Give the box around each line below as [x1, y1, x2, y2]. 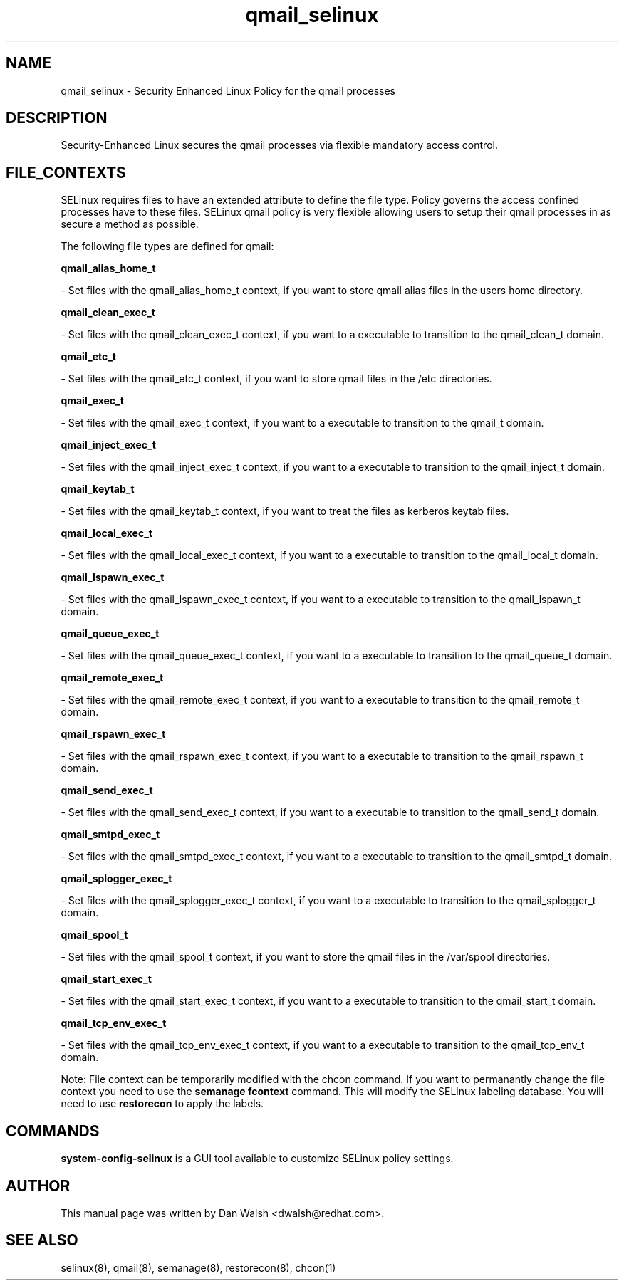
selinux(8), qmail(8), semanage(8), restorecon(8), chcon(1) [61, 1261, 336, 1274]
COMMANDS [6, 1122, 100, 1140]
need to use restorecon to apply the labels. [61, 1097, 264, 1110]
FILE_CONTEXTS [6, 163, 126, 182]
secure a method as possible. [61, 218, 199, 231]
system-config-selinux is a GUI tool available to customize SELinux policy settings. [61, 1152, 454, 1165]
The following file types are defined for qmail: [61, 240, 274, 253]
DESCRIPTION [6, 109, 108, 127]
